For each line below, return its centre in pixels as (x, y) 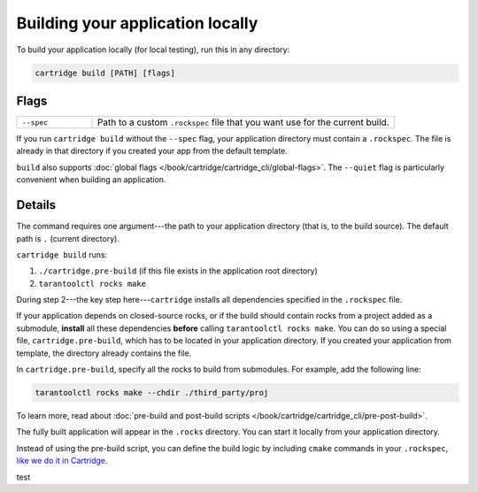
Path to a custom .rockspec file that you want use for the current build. (243, 122)
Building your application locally (137, 23)
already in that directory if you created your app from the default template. (152, 151)
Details (36, 205)
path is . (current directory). (68, 238)
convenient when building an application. (91, 180)
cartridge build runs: (62, 254)
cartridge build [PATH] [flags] (105, 73)
